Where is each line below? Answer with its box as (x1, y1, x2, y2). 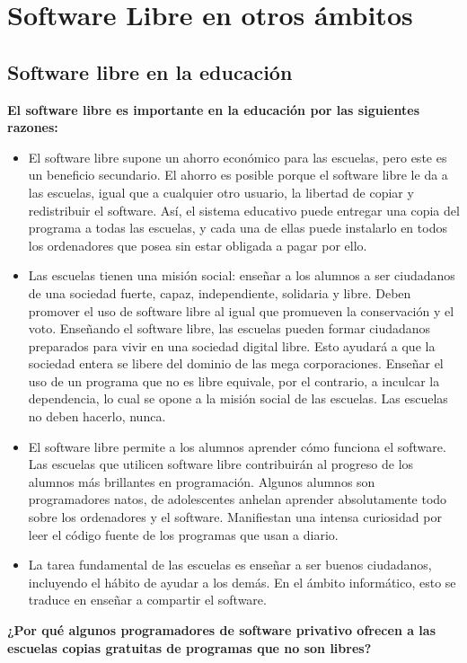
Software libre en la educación (7, 57, 293, 85)
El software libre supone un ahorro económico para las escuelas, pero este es (28, 147, 447, 166)
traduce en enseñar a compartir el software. (28, 590, 267, 609)
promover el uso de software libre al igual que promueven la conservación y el (28, 301, 454, 320)
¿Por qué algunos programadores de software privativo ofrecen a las (7, 621, 436, 640)
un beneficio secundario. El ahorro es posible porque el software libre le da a (28, 165, 448, 184)
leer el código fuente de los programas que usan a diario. (28, 525, 339, 544)
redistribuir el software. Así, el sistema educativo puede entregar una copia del (28, 200, 460, 219)
